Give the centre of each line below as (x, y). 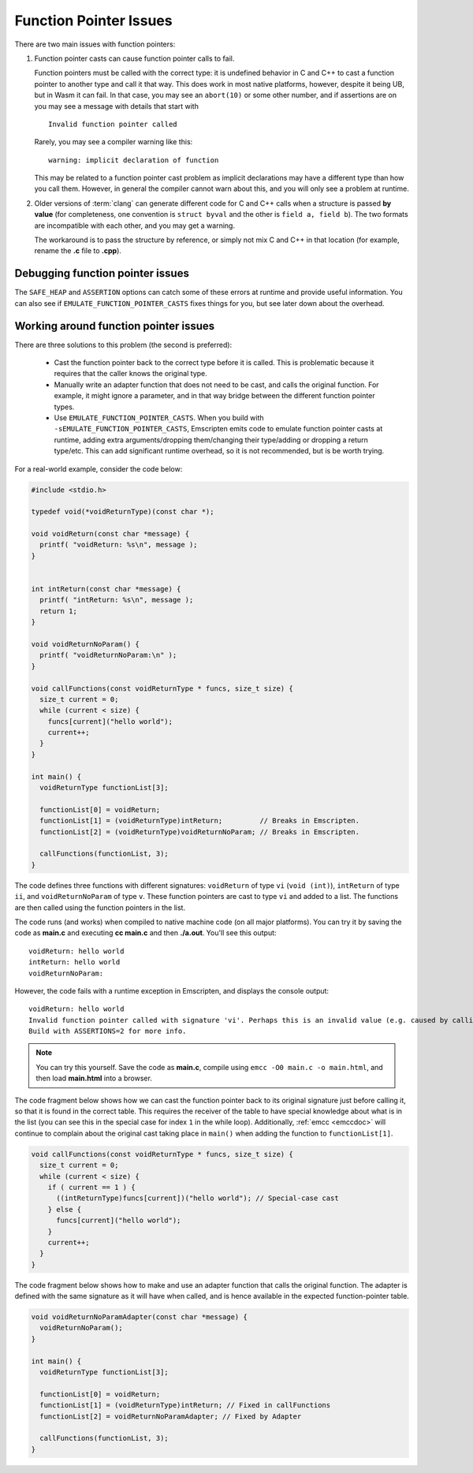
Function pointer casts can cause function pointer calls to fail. (134, 58)
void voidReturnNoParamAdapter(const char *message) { (139, 1317)
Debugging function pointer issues (102, 273)
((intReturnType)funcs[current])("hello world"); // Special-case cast (197, 1198)
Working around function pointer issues (115, 326)
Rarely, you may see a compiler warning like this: (114, 142)
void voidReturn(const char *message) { (110, 534)
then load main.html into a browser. (94, 1078)
